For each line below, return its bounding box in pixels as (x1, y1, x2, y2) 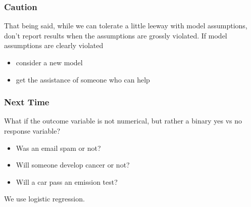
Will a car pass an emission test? (16, 176, 118, 187)
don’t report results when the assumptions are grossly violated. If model (4, 30, 227, 40)
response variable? (4, 126, 61, 136)
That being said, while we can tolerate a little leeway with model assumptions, (4, 20, 247, 31)
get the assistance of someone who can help (16, 74, 150, 85)
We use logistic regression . (4, 193, 85, 204)
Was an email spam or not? (16, 142, 101, 153)
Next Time (4, 96, 49, 108)
